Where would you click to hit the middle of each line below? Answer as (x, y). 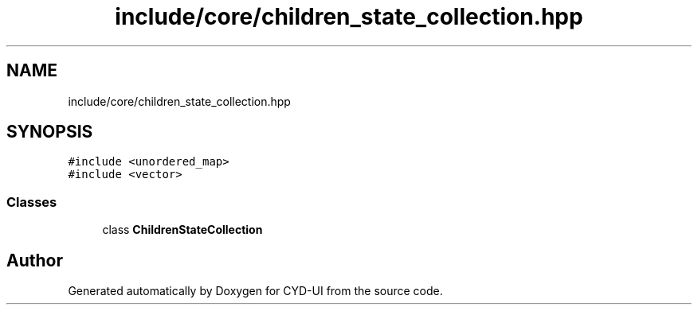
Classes (32, 202)
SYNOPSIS (50, 132)
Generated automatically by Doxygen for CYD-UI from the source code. (255, 291)
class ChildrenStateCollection (182, 230)
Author (35, 260)
